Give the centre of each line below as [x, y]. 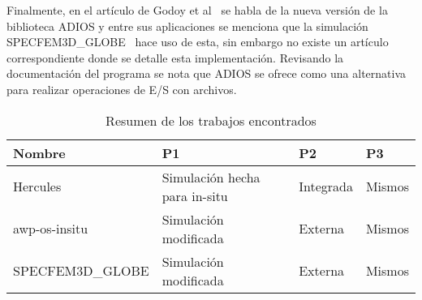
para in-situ [195, 195]
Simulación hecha [211, 177]
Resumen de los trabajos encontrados [211, 120]
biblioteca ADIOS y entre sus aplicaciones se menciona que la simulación [187, 26]
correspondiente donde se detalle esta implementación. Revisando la [175, 57]
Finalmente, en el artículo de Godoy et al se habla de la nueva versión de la [197, 10]
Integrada [326, 186]
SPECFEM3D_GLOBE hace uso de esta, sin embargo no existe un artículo [198, 42]
